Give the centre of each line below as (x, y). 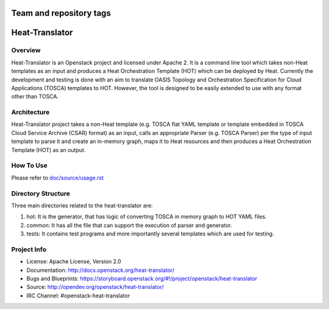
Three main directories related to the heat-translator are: (82, 205)
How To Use (30, 165)
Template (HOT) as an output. (48, 150)
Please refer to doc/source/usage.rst (57, 178)
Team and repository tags (61, 13)
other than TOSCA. (35, 97)
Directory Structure (41, 193)
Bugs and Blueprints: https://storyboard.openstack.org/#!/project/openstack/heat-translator (142, 279)
